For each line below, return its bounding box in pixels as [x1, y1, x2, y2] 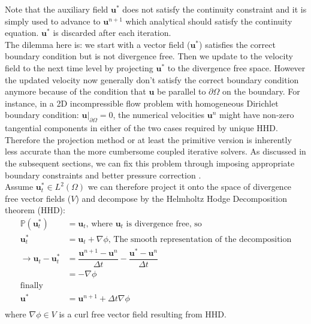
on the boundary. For [222, 85, 300, 98]
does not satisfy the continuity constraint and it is [122, 3, 307, 15]
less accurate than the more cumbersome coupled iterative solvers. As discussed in [5, 145, 306, 158]
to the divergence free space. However [167, 61, 306, 74]
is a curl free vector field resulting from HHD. [59, 307, 227, 320]
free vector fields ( [5, 192, 71, 204]
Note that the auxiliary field [5, 3, 108, 15]
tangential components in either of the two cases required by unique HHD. [5, 122, 278, 134]
